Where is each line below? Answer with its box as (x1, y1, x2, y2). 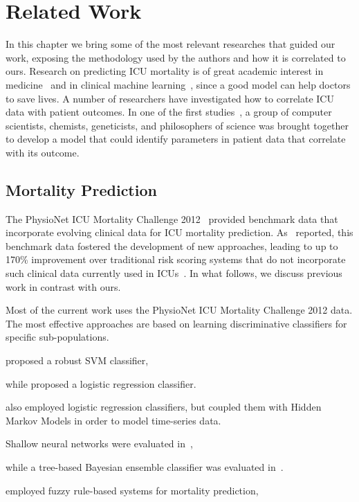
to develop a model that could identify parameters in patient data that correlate (6, 132, 346, 146)
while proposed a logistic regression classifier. (6, 376, 196, 391)
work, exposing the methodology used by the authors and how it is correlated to (6, 50, 346, 64)
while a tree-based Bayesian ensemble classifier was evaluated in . (6, 459, 284, 474)
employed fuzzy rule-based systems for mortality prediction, (6, 483, 259, 497)
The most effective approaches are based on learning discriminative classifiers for (6, 316, 347, 330)
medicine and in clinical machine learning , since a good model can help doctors (6, 77, 351, 91)
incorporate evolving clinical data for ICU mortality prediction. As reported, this (6, 225, 353, 240)
